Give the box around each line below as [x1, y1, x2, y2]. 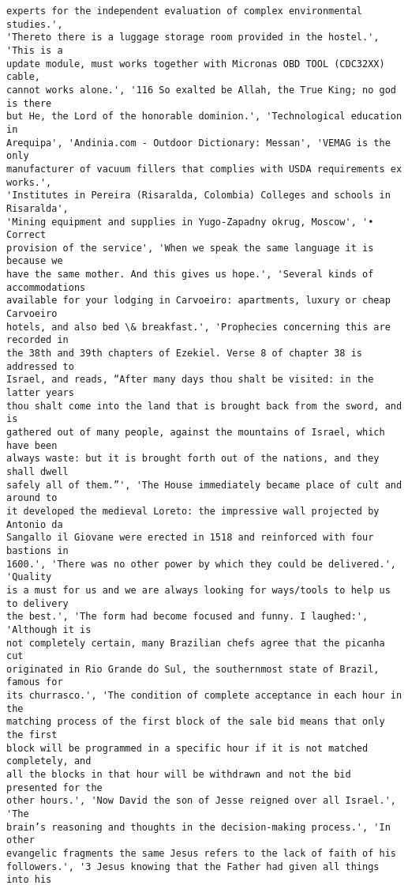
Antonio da [6, 518, 63, 530]
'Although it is [6, 623, 92, 635]
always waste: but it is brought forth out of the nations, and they [6, 453, 380, 465]
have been [6, 439, 58, 451]
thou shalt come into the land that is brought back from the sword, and [6, 400, 402, 412]
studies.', [6, 18, 63, 30]
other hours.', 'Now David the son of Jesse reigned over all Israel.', [6, 795, 396, 807]
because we [6, 255, 63, 267]
